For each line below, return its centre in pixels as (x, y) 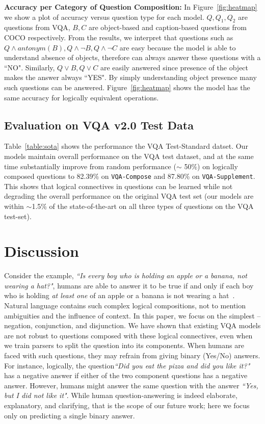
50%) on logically (211, 166)
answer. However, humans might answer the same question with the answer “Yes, (131, 385)
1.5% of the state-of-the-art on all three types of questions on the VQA (143, 206)
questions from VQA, (37, 27)
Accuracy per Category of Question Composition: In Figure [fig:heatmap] (131, 7)
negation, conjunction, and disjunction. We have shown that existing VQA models (132, 325)
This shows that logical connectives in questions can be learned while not (118, 186)
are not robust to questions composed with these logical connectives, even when (128, 335)
